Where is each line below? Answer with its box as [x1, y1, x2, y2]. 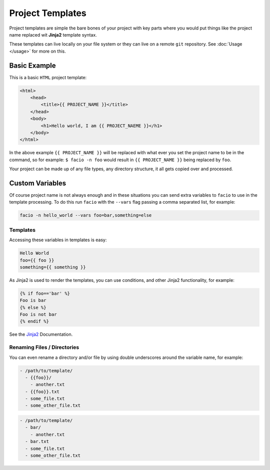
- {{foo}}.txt [25, 388, 60, 394]
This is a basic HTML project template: [9, 74, 87, 80]
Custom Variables [9, 179, 66, 187]
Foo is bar [19, 298, 46, 303]
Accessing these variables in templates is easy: [9, 237, 107, 243]
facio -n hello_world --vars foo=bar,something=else [19, 213, 152, 218]
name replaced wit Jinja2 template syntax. [9, 32, 97, 38]
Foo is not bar [19, 312, 57, 317]
